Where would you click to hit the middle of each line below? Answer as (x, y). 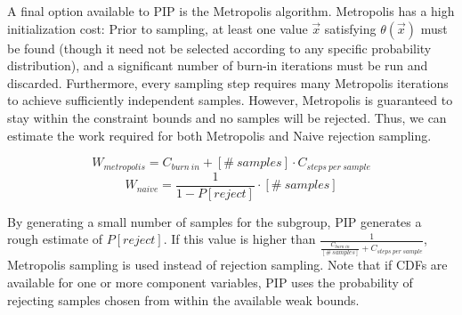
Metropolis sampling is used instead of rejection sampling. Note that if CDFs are (227, 265)
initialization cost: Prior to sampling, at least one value (158, 28)
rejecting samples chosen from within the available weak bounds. (183, 299)
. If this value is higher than (239, 239)
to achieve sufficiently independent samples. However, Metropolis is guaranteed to (230, 100)
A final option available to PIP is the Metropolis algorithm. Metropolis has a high (231, 11)
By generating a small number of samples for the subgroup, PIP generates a (215, 221)
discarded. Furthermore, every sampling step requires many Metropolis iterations (228, 82)
